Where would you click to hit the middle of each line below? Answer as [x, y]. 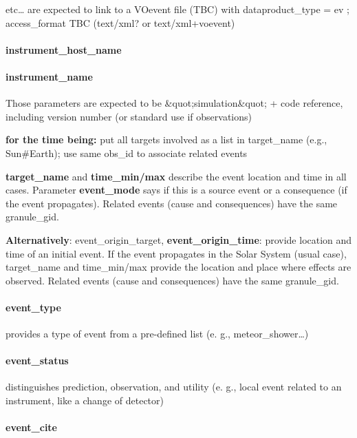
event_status [37, 361]
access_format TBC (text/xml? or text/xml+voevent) [120, 22]
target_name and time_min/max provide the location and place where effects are [178, 267]
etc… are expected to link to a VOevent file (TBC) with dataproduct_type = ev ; [178, 9]
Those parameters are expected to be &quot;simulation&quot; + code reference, [174, 103]
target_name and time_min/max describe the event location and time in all [176, 176]
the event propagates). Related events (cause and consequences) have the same [172, 203]
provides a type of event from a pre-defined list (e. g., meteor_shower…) [157, 334]
